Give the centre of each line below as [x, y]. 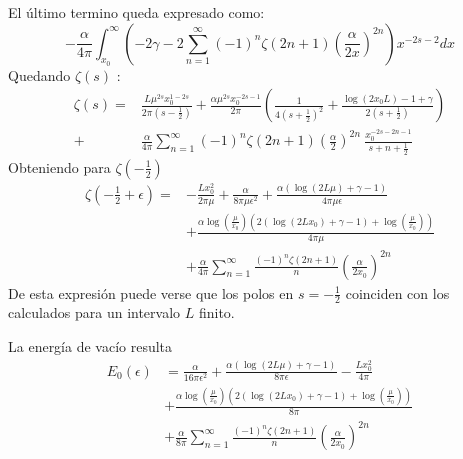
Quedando [39, 74]
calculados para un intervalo [94, 312]
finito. [216, 312]
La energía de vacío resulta [90, 346]
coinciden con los [397, 292]
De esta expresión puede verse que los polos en [151, 292]
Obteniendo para [59, 166]
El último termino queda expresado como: [136, 12]
